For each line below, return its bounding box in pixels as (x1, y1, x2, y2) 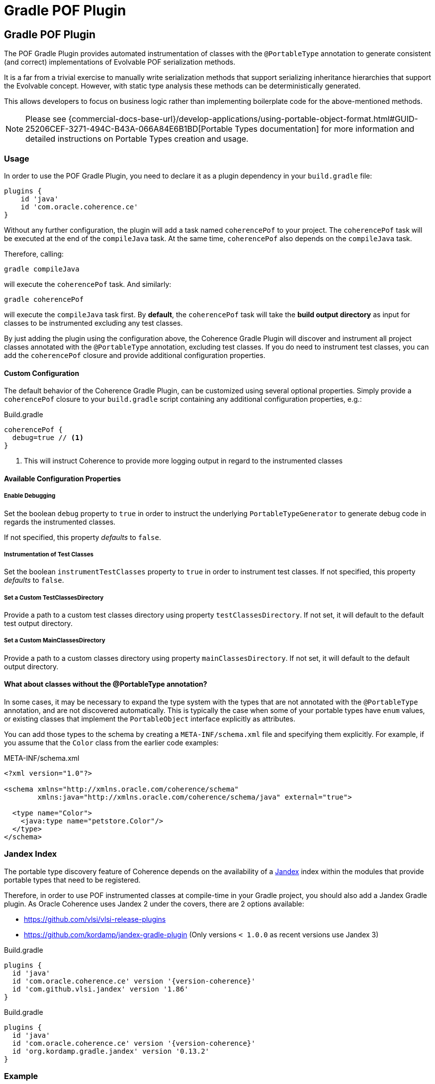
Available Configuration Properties (4, 474, 121, 483)
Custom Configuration (4, 368, 80, 377)
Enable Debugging (4, 492, 56, 500)
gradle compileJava (4, 265, 80, 273)
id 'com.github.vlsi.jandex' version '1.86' (12, 985, 188, 993)
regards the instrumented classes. (4, 517, 116, 526)
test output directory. (4, 619, 73, 628)
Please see (25, 114, 66, 124)
